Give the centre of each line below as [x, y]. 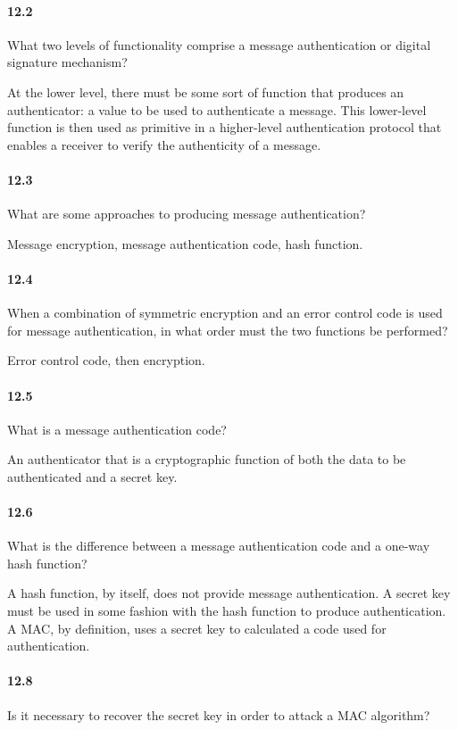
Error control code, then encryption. [106, 360]
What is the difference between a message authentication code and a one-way [219, 546]
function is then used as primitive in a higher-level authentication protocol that [225, 127]
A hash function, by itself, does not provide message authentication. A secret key [229, 593]
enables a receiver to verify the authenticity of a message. [164, 144]
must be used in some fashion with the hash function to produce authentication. [227, 611]
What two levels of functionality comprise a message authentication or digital [219, 44]
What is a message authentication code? [117, 429]
